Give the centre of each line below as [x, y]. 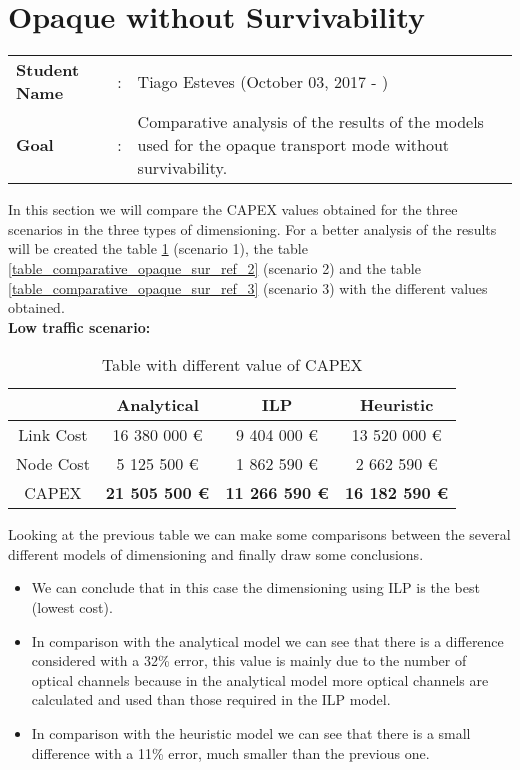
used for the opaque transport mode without [293, 145]
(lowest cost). [72, 607]
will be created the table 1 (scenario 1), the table [158, 248]
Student [48, 70]
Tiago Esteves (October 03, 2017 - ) [263, 81]
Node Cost [53, 464]
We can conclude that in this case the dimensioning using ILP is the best [255, 587]
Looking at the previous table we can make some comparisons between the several [259, 534]
